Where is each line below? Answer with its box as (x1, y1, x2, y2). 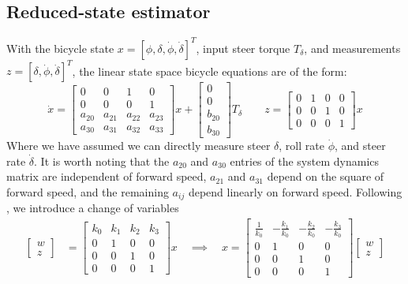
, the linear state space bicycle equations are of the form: (72, 62, 347, 79)
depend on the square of (267, 168, 384, 185)
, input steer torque (196, 39, 290, 56)
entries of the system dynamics (230, 152, 380, 169)
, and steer (334, 137, 386, 154)
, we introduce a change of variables (6, 200, 179, 216)
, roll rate (279, 137, 324, 154)
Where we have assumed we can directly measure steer (6, 137, 271, 154)
